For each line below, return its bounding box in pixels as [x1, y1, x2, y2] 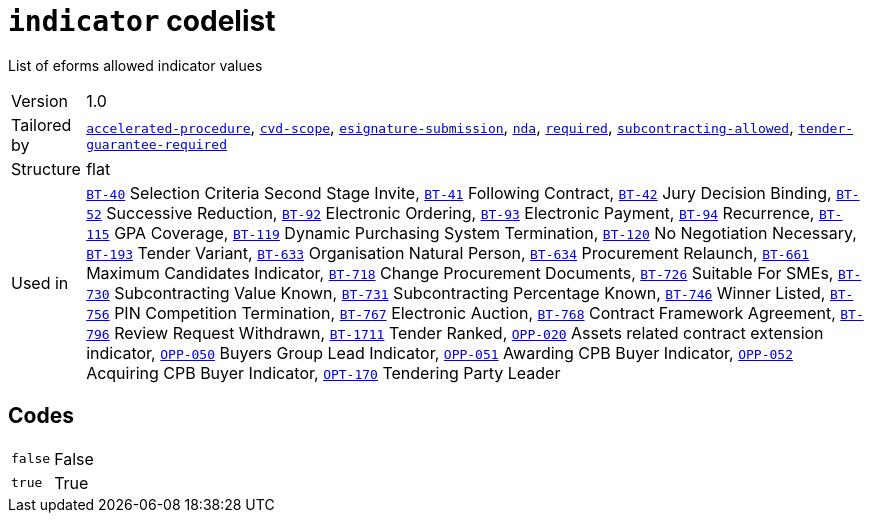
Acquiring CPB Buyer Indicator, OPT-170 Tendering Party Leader [86, 362, 561, 383]
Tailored [11, 114, 72, 135]
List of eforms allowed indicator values [8, 56, 263, 74]
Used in [11, 272, 69, 293]
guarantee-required [86, 137, 228, 153]
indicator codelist [8, 4, 276, 38]
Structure [11, 158, 81, 179]
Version [11, 90, 68, 111]
